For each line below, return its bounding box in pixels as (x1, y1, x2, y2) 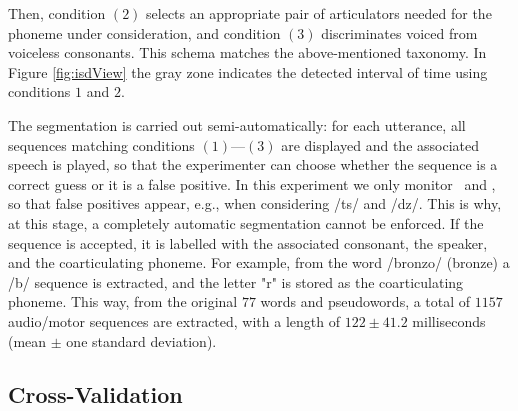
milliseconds (412, 310, 486, 331)
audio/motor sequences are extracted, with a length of (8, 310, 340, 331)
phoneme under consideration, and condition (8, 22, 281, 43)
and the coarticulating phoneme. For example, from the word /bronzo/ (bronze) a (8, 252, 510, 273)
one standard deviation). (66, 330, 217, 351)
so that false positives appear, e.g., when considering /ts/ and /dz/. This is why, (8, 193, 502, 214)
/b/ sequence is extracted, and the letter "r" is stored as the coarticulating (8, 271, 464, 292)
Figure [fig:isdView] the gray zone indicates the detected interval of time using (8, 61, 488, 82)
